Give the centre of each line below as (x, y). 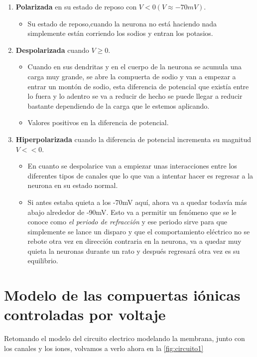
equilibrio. (43, 261)
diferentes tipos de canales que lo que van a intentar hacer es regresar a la (140, 175)
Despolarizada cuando (52, 50)
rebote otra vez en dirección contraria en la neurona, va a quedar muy (134, 241)
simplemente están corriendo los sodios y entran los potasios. (120, 33)
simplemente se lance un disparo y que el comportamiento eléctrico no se (139, 231)
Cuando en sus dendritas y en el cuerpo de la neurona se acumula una (134, 67)
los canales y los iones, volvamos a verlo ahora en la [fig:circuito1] (104, 348)
